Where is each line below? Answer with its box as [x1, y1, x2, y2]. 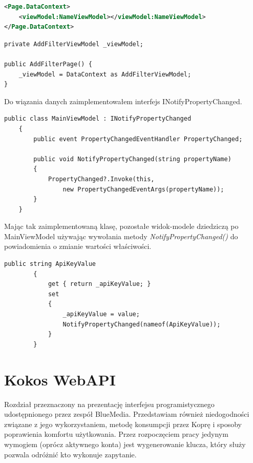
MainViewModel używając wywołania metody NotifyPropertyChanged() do [4, 230, 238, 241]
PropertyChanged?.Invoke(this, [48, 175, 155, 183]
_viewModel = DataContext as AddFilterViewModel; [18, 70, 192, 78]
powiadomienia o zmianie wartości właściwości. [4, 241, 152, 252]
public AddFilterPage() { [4, 60, 92, 68]
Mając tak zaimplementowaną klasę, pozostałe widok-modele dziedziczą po [4, 221, 239, 231]
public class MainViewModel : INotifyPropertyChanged [4, 115, 192, 123]
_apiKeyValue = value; [62, 311, 140, 318]
